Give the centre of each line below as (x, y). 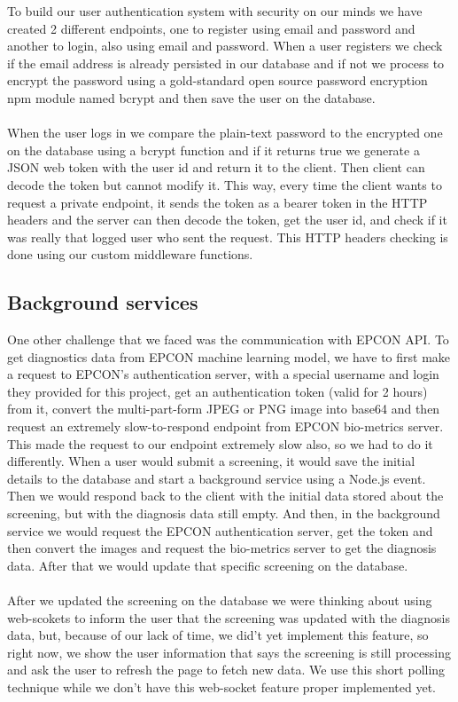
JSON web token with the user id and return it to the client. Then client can (216, 167)
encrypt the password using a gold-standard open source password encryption (217, 80)
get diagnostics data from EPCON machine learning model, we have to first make (229, 356)
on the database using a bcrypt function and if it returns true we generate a (213, 150)
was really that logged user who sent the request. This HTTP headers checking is (228, 237)
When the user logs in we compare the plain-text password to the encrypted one (225, 133)
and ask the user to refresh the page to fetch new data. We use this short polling (226, 670)
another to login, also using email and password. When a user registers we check (225, 46)
